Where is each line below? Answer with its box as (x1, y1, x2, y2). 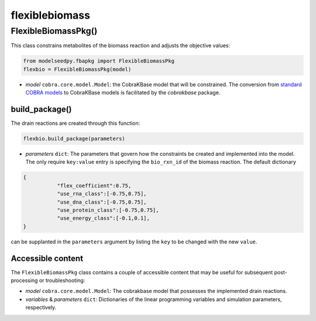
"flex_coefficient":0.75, (57, 182, 132, 189)
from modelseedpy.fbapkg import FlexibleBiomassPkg (23, 58, 175, 64)
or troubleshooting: (39, 277, 85, 284)
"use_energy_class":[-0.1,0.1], (57, 215, 150, 222)
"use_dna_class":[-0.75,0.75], (57, 198, 147, 205)
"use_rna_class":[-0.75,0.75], (57, 190, 147, 197)
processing (11, 277, 38, 284)
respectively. (25, 304, 57, 311)
